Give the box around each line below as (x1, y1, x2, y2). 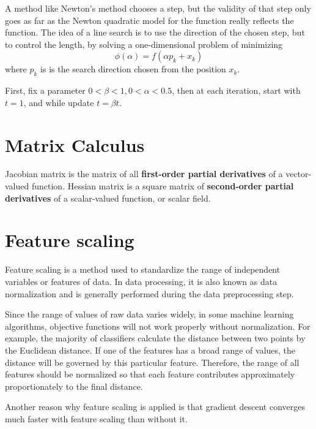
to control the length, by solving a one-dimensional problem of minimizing (5, 37, 283, 50)
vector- (285, 167, 312, 180)
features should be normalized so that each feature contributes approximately (5, 368, 295, 381)
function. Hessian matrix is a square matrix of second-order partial (31, 180, 294, 192)
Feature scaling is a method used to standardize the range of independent (5, 263, 281, 276)
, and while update (23, 96, 94, 108)
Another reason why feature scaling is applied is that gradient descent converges (5, 400, 306, 413)
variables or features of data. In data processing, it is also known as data (5, 275, 277, 287)
